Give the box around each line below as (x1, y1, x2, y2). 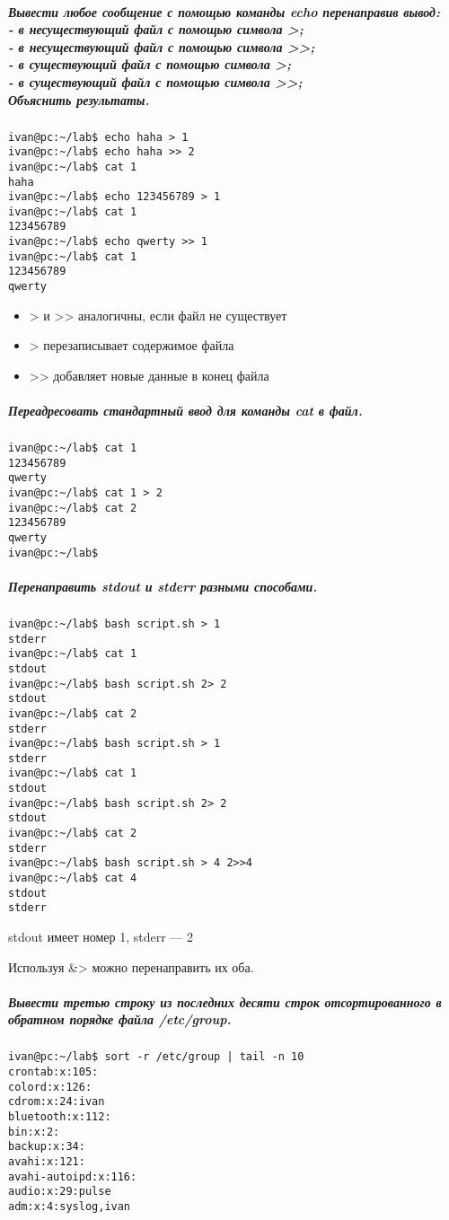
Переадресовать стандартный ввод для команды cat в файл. (8, 401, 363, 420)
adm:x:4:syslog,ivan (8, 1199, 131, 1213)
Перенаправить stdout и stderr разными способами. (8, 576, 318, 595)
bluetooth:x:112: (8, 1110, 111, 1123)
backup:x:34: (8, 1140, 85, 1154)
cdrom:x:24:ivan (8, 1095, 105, 1109)
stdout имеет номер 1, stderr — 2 (8, 927, 193, 946)
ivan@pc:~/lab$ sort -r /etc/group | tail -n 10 (8, 1050, 304, 1064)
